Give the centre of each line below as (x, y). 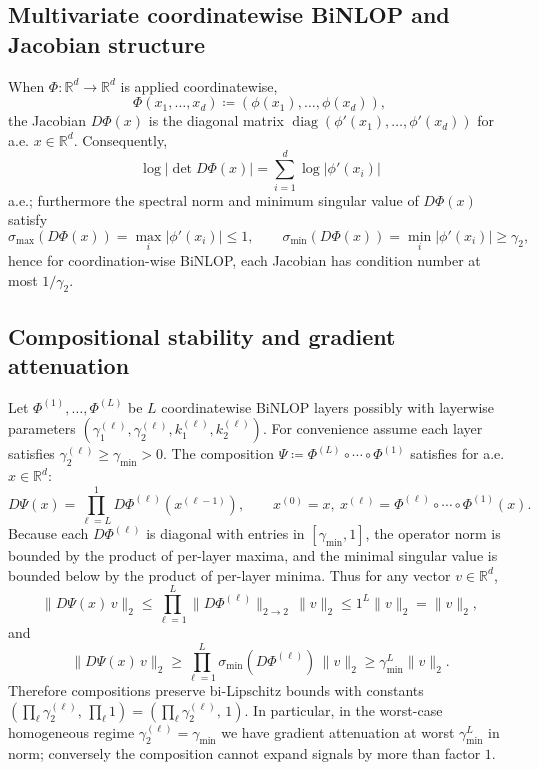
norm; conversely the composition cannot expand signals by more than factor (244, 753)
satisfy (28, 219)
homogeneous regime (71, 731)
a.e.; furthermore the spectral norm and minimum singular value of (213, 199)
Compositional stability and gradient (202, 335)
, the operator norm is (433, 533)
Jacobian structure (107, 43)
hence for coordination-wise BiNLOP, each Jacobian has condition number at (244, 259)
